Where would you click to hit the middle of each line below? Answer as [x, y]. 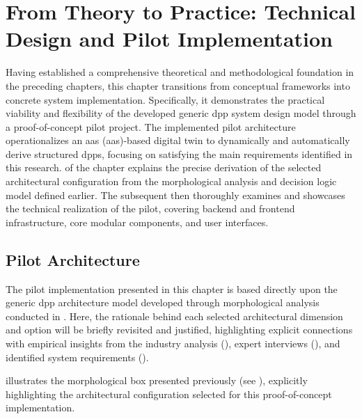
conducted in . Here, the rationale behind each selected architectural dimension [174, 316]
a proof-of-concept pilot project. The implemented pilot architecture [151, 126]
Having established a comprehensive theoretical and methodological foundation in [180, 72]
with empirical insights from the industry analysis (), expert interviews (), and [173, 343]
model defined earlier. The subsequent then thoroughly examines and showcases [175, 195]
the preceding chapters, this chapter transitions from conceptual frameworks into [178, 85]
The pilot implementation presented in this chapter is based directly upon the [172, 288]
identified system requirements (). [77, 357]
